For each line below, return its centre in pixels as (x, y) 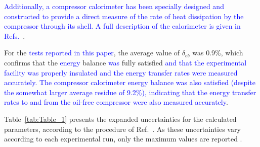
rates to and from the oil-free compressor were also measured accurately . (116, 102)
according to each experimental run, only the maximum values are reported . (123, 139)
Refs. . (15, 35)
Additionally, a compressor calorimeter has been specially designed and (114, 6)
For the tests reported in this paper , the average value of (92, 53)
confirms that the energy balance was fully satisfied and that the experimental (125, 62)
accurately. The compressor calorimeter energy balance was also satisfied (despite (130, 82)
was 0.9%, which (218, 53)
